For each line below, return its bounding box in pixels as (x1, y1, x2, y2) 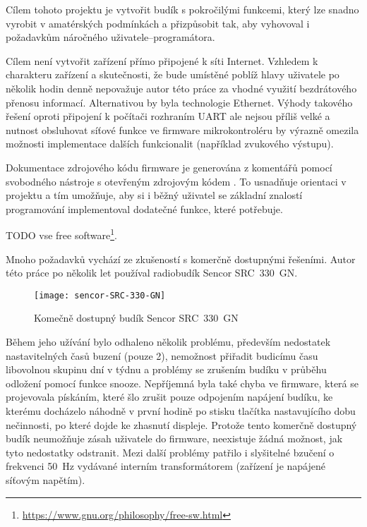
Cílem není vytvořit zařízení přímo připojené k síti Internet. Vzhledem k (6, 53, 318, 68)
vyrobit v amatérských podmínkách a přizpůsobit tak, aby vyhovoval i (6, 16, 310, 30)
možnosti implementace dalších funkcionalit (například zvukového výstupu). (6, 136, 334, 151)
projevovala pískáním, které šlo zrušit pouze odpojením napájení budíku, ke (6, 389, 333, 404)
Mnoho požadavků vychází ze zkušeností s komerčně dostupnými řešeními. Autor (6, 251, 356, 266)
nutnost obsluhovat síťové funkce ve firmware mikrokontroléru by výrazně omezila (6, 122, 359, 137)
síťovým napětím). (6, 472, 85, 487)
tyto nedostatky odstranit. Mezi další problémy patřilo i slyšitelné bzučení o (6, 444, 335, 459)
